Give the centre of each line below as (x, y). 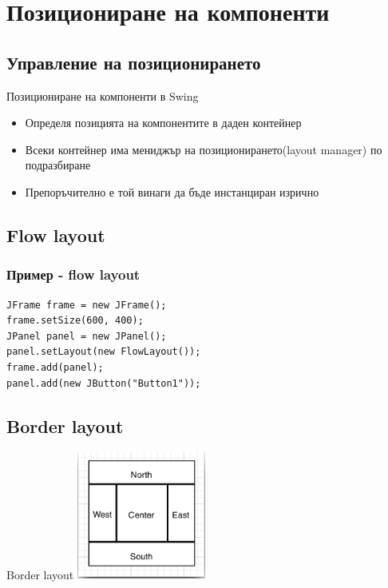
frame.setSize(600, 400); (75, 321)
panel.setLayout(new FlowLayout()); (104, 352)
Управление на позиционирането (134, 62)
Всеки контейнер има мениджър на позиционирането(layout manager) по (204, 149)
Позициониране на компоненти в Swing (103, 95)
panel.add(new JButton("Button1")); (104, 383)
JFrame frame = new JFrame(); (87, 305)
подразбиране (58, 165)
